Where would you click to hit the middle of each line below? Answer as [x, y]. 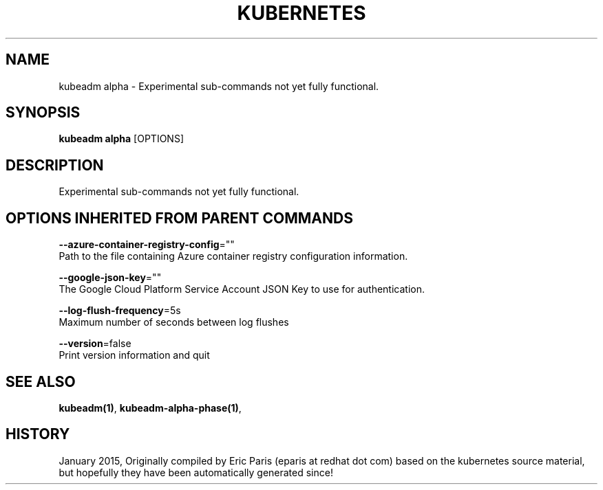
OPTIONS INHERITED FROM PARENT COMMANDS [179, 218]
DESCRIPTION [55, 165]
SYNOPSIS [43, 113]
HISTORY [38, 434]
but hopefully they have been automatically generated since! [196, 472]
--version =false [95, 344]
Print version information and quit [134, 355]
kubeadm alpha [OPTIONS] [121, 139]
